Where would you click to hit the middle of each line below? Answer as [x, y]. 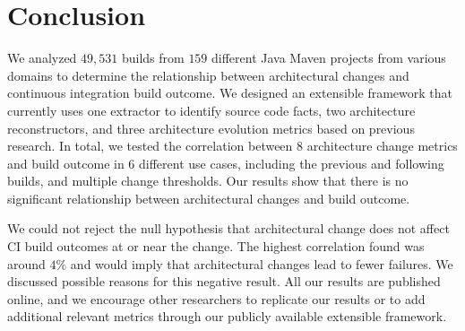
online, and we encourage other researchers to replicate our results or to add [216, 298]
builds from [153, 58]
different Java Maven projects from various [329, 58]
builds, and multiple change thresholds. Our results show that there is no [208, 181]
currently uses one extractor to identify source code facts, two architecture [211, 110]
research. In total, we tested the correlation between [150, 146]
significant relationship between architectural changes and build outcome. [209, 198]
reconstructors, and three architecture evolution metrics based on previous [211, 128]
